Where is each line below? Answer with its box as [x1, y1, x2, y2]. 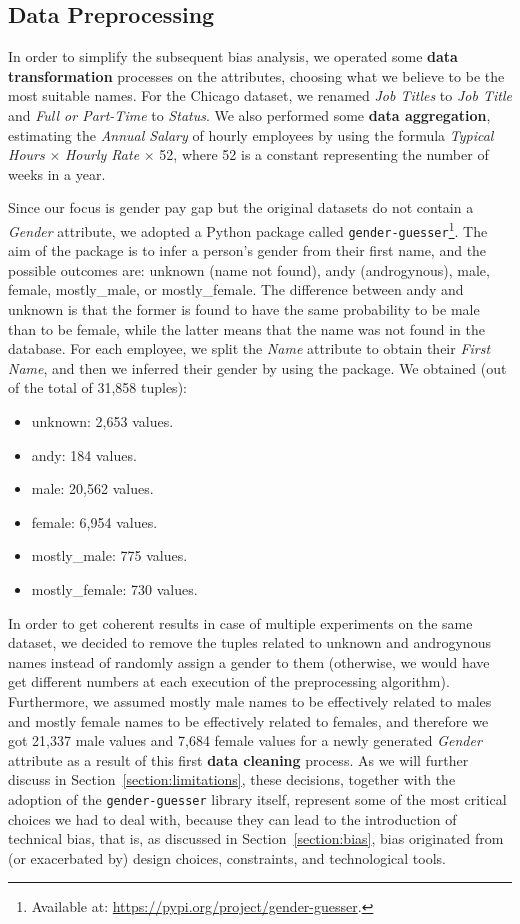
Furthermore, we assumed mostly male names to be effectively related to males [8, 690, 492, 711]
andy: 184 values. [31, 444, 137, 465]
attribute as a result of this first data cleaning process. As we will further [8, 749, 469, 770]
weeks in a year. [8, 163, 106, 184]
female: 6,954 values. [31, 511, 158, 532]
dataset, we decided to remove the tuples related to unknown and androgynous [8, 632, 491, 653]
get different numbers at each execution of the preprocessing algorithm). [8, 671, 450, 692]
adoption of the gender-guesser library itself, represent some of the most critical [8, 788, 507, 809]
